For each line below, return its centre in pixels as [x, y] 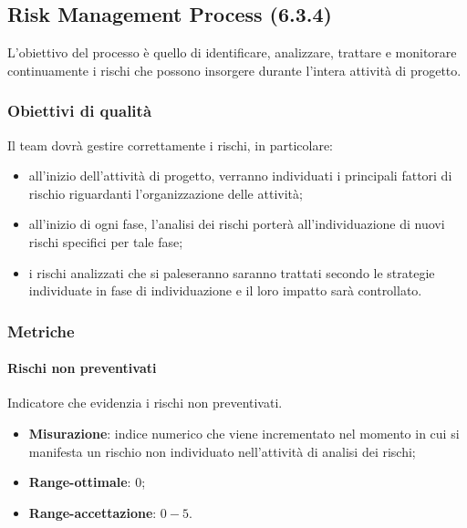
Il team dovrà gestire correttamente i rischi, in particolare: [171, 145]
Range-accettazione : [93, 512]
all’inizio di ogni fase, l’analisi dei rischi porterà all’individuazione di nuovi [237, 224]
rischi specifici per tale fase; [106, 241]
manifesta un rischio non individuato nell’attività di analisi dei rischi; [222, 451]
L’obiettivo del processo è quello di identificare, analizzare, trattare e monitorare [232, 52]
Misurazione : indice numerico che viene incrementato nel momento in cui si [244, 433]
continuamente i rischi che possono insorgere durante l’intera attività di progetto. [234, 70]
